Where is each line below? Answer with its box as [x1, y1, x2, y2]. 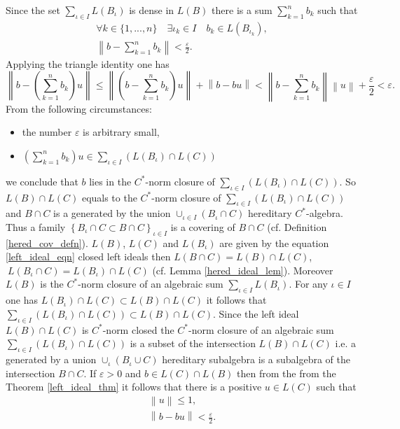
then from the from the [237, 365, 336, 380]
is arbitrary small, [83, 125, 160, 139]
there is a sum [212, 3, 273, 17]
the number [22, 125, 72, 139]
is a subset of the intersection [130, 336, 256, 351]
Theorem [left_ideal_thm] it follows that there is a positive [6, 379, 262, 394]
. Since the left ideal [212, 306, 299, 321]
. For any [289, 276, 328, 291]
